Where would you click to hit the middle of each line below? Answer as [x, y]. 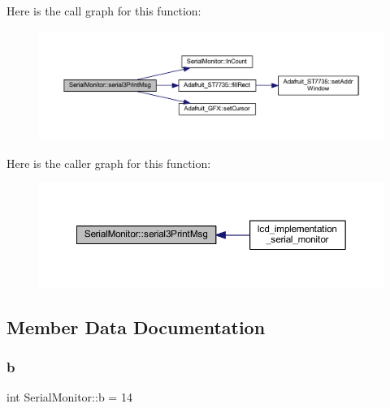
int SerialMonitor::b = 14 [69, 397]
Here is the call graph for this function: [104, 11]
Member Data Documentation [136, 326]
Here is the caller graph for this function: [109, 163]
